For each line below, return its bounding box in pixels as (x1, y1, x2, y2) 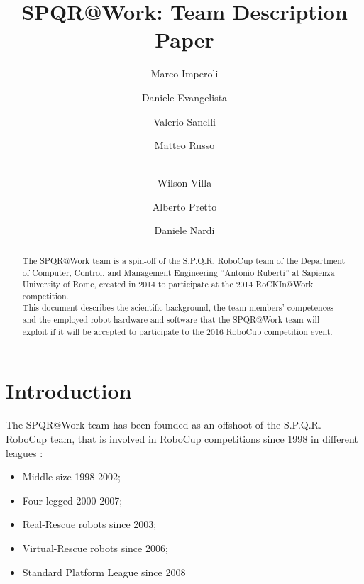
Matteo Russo (154, 138, 215, 153)
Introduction (6, 376, 132, 405)
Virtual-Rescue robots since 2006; (22, 540, 168, 555)
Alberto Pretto (152, 199, 217, 214)
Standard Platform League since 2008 (22, 564, 186, 579)
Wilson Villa (157, 175, 212, 190)
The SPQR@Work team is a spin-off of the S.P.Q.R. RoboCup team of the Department (22, 254, 346, 266)
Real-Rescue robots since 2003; (22, 517, 157, 531)
